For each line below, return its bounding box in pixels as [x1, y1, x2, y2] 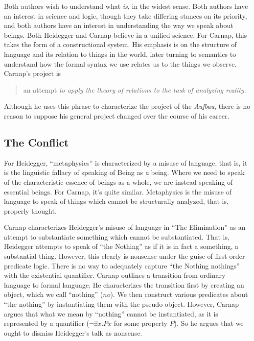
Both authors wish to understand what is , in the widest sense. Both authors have [4, 1, 248, 11]
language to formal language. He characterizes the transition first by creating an [4, 279, 244, 290]
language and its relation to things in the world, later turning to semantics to [4, 49, 236, 59]
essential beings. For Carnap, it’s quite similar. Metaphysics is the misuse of [4, 186, 232, 196]
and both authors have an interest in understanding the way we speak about [4, 20, 233, 30]
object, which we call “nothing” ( [4, 289, 103, 299]
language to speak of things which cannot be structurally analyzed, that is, [4, 196, 229, 206]
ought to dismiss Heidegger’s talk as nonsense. [4, 327, 142, 338]
